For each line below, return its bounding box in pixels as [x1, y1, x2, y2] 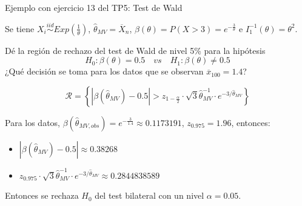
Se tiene [5, 22, 35, 35]
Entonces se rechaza [5, 189, 79, 202]
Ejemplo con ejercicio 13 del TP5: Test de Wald [5, 1, 183, 13]
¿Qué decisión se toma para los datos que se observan [5, 65, 204, 78]
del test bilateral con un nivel [95, 189, 204, 202]
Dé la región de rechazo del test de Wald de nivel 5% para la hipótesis [5, 44, 266, 56]
